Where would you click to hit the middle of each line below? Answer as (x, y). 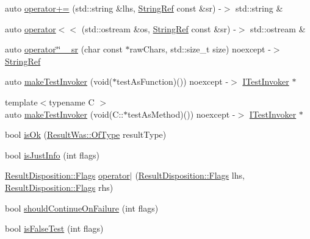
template (21, 102)
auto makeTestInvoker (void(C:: (64, 114)
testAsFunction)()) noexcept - (173, 81)
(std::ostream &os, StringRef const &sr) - (159, 28)
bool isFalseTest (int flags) (54, 228)
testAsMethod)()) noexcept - (182, 114)
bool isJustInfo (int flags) (52, 155)
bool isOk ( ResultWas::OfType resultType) (86, 134)
